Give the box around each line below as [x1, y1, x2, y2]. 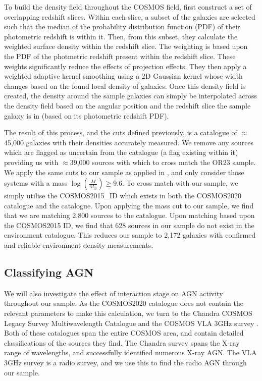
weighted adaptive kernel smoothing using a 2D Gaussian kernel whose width [4, 71, 243, 81]
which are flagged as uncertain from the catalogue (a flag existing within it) [4, 147, 238, 157]
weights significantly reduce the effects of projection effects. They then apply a [4, 61, 247, 71]
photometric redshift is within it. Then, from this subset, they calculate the [4, 31, 238, 41]
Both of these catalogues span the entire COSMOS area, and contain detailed [4, 328, 244, 338]
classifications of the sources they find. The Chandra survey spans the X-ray [4, 337, 240, 348]
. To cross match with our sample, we [122, 178, 238, 188]
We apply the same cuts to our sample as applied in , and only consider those [4, 167, 244, 177]
